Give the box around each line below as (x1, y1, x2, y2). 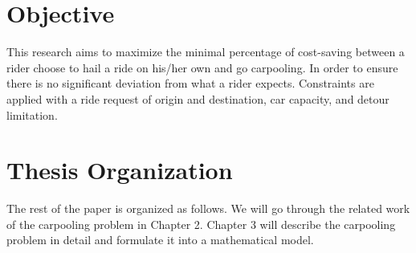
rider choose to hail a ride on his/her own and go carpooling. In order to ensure (6, 59, 398, 75)
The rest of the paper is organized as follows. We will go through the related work (6, 200, 410, 217)
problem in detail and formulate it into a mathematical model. (6, 231, 314, 248)
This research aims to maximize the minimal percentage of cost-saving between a (6, 43, 405, 60)
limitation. (6, 106, 58, 123)
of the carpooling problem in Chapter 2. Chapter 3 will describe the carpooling (6, 215, 396, 232)
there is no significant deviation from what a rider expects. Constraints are (6, 75, 374, 92)
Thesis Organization (6, 153, 233, 186)
